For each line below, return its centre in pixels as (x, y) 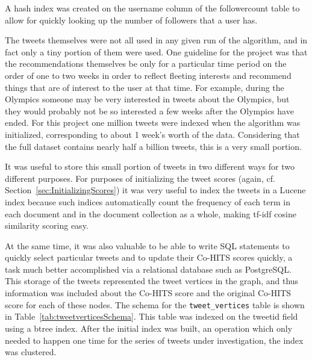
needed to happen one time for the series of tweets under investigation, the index (154, 340)
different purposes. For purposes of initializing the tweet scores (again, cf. (140, 178)
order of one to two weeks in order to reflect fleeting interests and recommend (148, 75)
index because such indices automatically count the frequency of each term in (148, 201)
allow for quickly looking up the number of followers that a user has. (131, 20)
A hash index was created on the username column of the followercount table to (152, 8)
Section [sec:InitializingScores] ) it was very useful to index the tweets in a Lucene (155, 190)
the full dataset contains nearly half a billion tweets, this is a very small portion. (153, 146)
